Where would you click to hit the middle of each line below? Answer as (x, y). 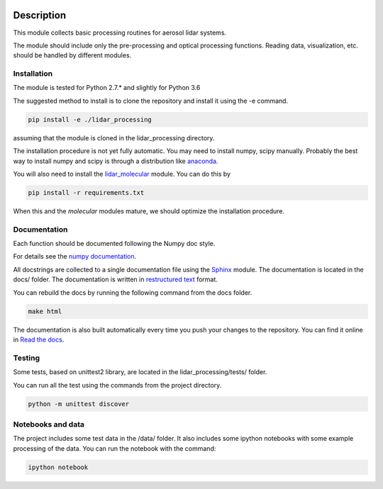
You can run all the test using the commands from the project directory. (117, 385)
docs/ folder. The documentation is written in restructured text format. (115, 279)
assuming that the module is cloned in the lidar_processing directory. (114, 137)
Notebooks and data (49, 424)
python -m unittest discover (79, 404)
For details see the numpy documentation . (75, 257)
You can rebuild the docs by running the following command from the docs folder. (133, 292)
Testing (27, 358)
